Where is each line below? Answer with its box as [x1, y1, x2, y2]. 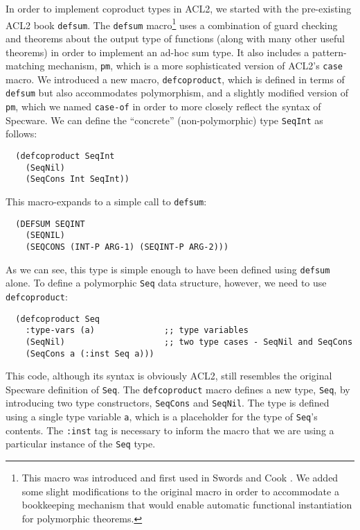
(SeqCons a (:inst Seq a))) [25, 348, 154, 359]
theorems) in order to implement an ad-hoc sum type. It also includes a [6, 44, 309, 59]
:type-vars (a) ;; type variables [25, 325, 249, 336]
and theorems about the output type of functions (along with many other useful [6, 31, 345, 45]
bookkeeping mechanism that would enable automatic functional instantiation [21, 497, 352, 512]
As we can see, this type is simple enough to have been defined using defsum [6, 262, 330, 276]
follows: [6, 126, 37, 141]
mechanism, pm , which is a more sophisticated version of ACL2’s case [48, 58, 343, 73]
